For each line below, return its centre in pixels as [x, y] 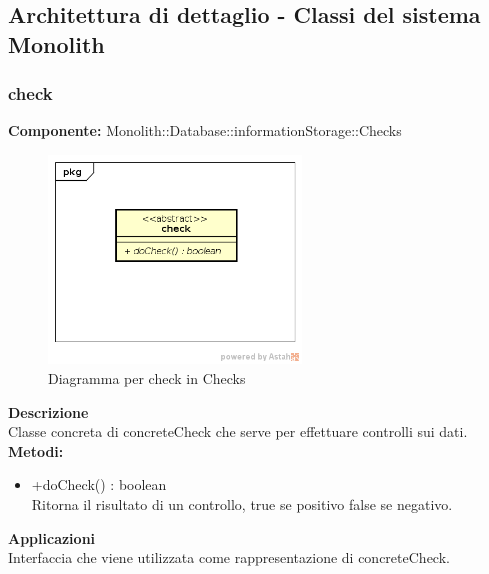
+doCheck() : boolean [99, 484]
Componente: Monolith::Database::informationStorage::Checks [205, 130]
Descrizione [48, 411]
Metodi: [36, 450]
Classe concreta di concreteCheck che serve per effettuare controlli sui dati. [238, 431]
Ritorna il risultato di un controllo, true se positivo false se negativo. [242, 504]
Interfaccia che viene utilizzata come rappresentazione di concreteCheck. [229, 557]
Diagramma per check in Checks [147, 378]
